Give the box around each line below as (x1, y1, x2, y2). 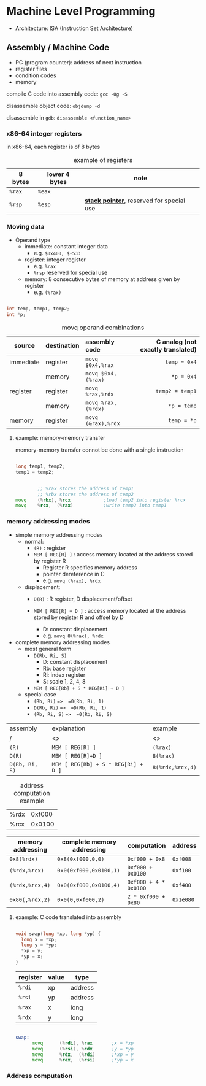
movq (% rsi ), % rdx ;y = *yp (31, 1046, 134, 1052)
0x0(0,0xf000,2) (57, 896, 105, 903)
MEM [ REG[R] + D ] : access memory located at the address (33, 607, 186, 614)
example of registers (73, 156, 133, 164)
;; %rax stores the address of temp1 (37, 485, 134, 491)
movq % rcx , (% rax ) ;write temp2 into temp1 (15, 503, 167, 509)
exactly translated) (140, 345, 197, 354)
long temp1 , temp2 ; (15, 463, 66, 470)
